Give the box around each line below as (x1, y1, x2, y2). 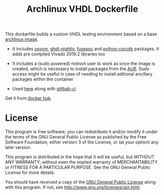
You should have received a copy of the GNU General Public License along (5, 179, 156, 185)
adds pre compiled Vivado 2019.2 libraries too (12, 51, 105, 57)
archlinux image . (5, 36, 39, 42)
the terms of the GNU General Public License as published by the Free (5, 134, 147, 140)
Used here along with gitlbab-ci (12, 86, 76, 92)
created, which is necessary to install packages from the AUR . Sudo (12, 66, 149, 72)
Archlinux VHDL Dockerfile (26, 3, 139, 15)
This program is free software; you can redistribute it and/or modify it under (5, 129, 158, 135)
